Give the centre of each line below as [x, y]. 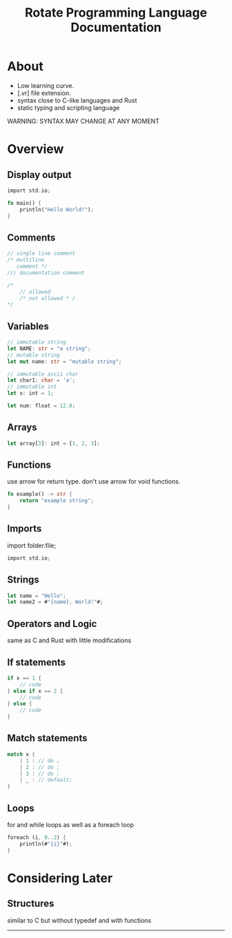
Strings [23, 580]
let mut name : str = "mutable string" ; [65, 362]
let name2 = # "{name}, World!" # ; [55, 602]
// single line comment [41, 254]
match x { [21, 754]
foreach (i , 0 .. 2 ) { [37, 837]
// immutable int [32, 387]
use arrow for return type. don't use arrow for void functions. [94, 481]
